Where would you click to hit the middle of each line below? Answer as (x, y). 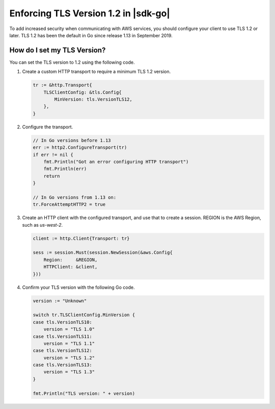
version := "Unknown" (60, 301)
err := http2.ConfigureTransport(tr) (80, 147)
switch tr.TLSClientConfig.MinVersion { (84, 315)
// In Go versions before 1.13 (72, 140)
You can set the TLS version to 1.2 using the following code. (72, 62)
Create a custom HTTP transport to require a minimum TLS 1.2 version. (96, 72)
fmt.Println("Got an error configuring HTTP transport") (116, 161)
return (52, 176)
